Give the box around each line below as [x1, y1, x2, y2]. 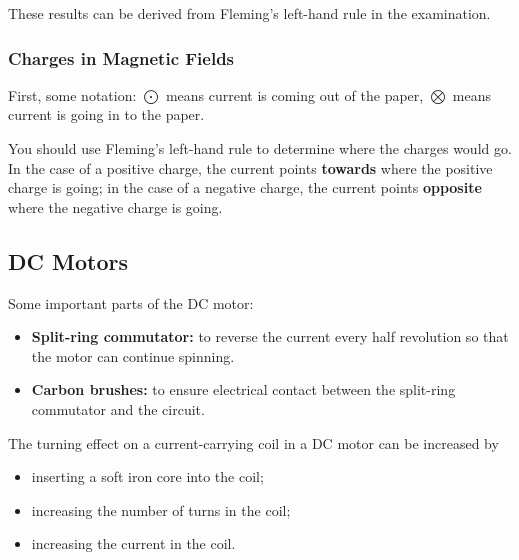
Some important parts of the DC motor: [8, 292, 254, 313]
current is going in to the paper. [8, 104, 205, 125]
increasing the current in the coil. [31, 533, 236, 554]
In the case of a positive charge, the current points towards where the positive [8, 157, 493, 178]
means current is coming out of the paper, [165, 84, 424, 105]
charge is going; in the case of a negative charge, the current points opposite [8, 177, 482, 198]
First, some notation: [8, 84, 137, 105]
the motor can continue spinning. [31, 345, 235, 366]
